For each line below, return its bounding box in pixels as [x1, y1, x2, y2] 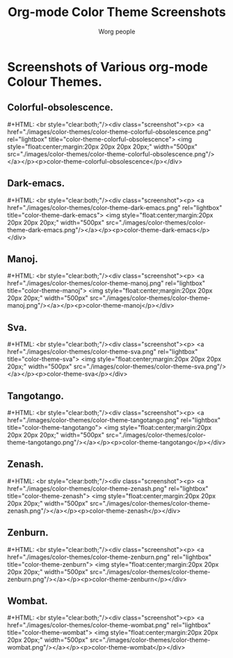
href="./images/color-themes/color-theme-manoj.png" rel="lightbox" [7, 279, 206, 287]
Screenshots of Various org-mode [7, 59, 209, 75]
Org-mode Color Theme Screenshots [8, 4, 226, 20]
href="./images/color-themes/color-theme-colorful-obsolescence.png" [7, 127, 211, 136]
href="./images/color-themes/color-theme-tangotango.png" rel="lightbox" [7, 416, 221, 424]
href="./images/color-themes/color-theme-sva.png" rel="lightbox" [7, 347, 198, 356]
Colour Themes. [7, 74, 103, 89]
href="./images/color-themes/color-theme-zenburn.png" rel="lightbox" [7, 553, 212, 561]
